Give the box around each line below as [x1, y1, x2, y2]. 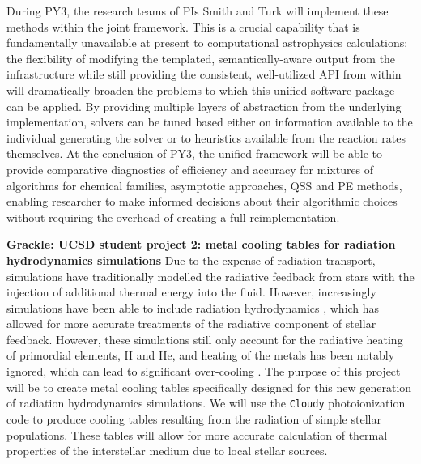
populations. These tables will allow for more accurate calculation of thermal [6, 426, 388, 443]
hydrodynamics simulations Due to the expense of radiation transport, [6, 251, 376, 268]
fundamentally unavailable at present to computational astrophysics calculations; [6, 34, 408, 51]
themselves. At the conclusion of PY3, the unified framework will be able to [6, 145, 383, 162]
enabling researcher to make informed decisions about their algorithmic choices [6, 193, 398, 210]
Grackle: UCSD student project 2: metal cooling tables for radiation [6, 236, 396, 253]
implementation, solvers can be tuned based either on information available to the [6, 113, 413, 130]
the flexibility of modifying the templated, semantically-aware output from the [6, 49, 396, 66]
